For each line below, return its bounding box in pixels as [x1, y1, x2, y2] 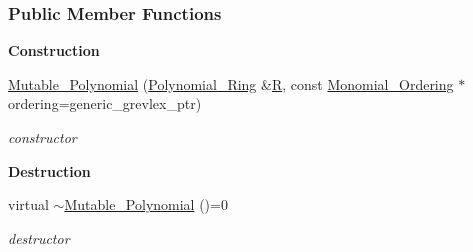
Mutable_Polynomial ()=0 [64, 194, 228, 215]
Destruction [8, 160, 91, 181]
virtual [8, 194, 49, 215]
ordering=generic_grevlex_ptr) [8, 93, 202, 114]
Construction [8, 40, 100, 61]
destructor [8, 227, 70, 248]
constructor [8, 127, 77, 147]
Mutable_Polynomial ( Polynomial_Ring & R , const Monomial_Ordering [8, 73, 454, 94]
